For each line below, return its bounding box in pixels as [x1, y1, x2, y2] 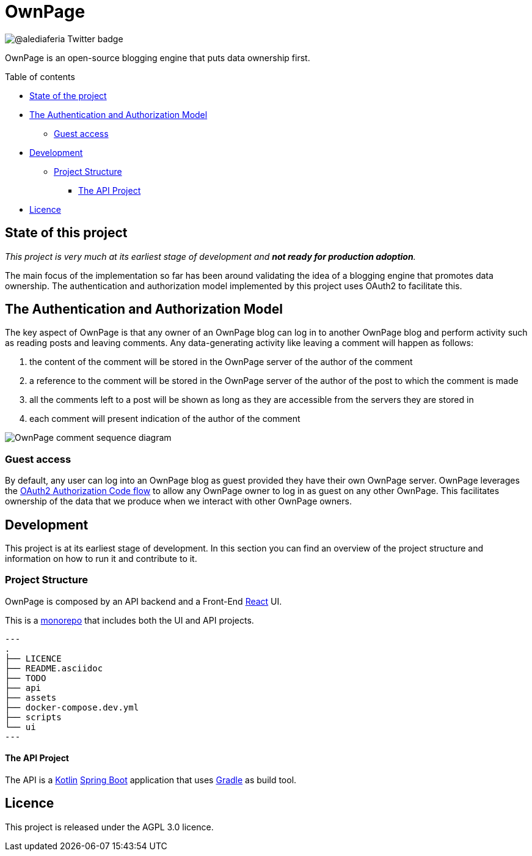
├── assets [5, 692, 57, 703]
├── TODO [5, 673, 46, 683]
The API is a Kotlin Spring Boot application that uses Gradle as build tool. [5, 775, 297, 785]
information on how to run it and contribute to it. [5, 553, 197, 564]
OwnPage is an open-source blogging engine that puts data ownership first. [5, 52, 310, 63]
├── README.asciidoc [5, 663, 103, 673]
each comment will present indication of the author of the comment [29, 413, 301, 424]
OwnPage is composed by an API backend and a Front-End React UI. [5, 596, 282, 607]
